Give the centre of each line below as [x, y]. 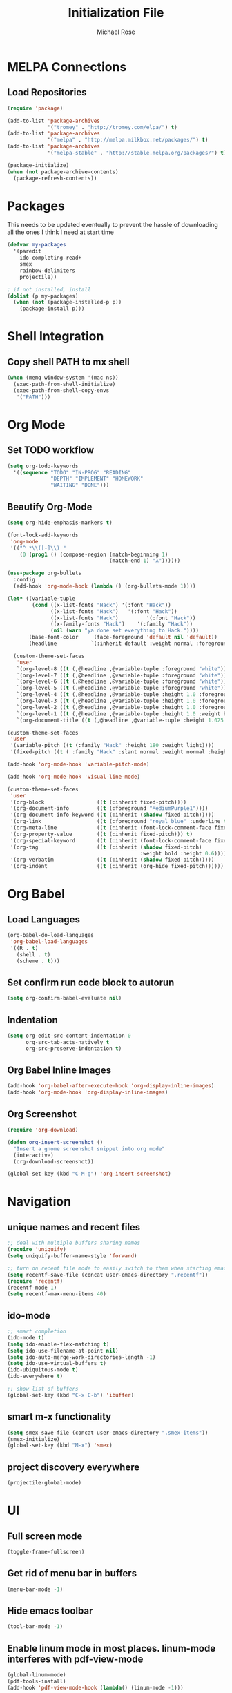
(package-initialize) [38, 165]
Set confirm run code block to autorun [91, 982]
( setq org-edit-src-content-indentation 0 [69, 1036]
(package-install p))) [52, 309]
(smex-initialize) [33, 1439]
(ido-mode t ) [26, 1337]
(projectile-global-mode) [44, 1483]
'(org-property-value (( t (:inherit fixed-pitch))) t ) [101, 834]
